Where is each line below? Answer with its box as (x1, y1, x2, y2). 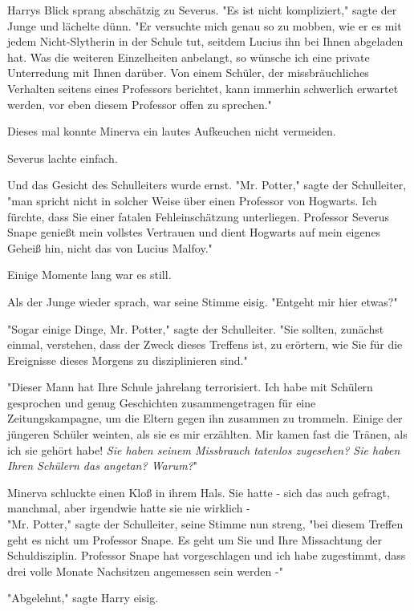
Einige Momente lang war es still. (7, 266, 172, 283)
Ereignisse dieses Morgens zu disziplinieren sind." (7, 351, 248, 368)
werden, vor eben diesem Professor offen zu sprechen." (7, 95, 272, 112)
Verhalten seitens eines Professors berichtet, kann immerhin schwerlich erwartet (7, 79, 399, 96)
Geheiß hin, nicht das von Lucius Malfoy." (7, 239, 213, 256)
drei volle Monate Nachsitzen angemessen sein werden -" (7, 562, 283, 579)
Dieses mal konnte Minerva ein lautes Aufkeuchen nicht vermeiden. (7, 123, 336, 140)
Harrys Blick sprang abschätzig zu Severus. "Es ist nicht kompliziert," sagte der (7, 2, 397, 18)
